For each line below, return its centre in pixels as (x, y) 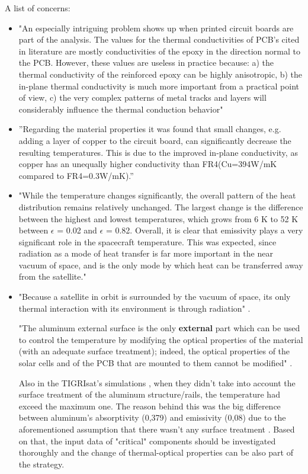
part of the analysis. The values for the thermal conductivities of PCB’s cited (159, 39)
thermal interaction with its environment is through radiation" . (134, 308)
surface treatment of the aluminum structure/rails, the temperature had (149, 394)
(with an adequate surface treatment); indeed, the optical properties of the (154, 351)
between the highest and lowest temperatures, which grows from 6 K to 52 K (158, 218)
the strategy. (41, 464)
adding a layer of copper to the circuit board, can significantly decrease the (155, 140)
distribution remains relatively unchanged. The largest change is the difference (161, 206)
